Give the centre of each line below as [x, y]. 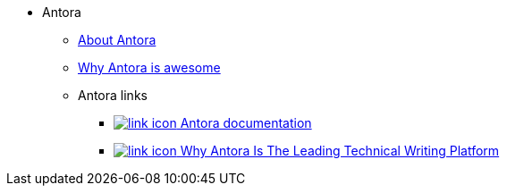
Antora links [113, 95]
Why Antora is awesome [149, 67]
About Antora [117, 40]
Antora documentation [246, 123]
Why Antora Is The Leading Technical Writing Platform [340, 151]
